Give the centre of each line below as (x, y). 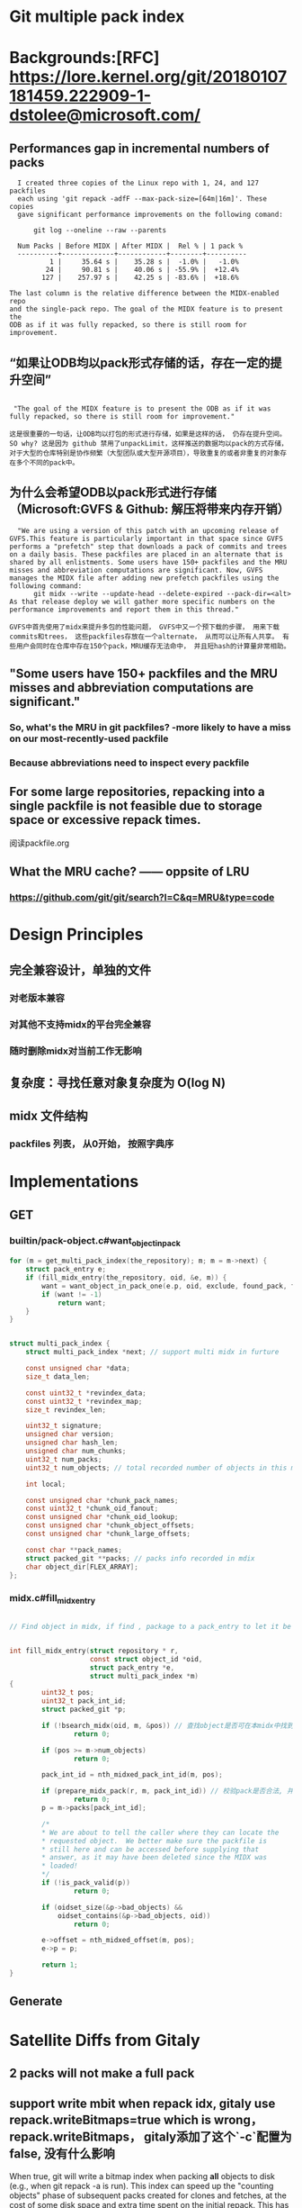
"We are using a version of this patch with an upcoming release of (148, 530)
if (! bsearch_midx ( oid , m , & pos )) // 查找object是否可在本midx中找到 (168, 1725)
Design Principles (76, 935)
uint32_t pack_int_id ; (84, 1701)
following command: (46, 586)
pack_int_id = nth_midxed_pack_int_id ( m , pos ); (132, 1775)
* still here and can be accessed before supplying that (150, 1849)
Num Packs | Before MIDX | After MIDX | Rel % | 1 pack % (130, 246)
